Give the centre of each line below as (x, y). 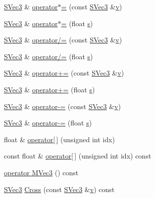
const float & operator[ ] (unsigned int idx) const (78, 156)
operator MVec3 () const (41, 172)
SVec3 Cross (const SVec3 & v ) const (59, 189)
